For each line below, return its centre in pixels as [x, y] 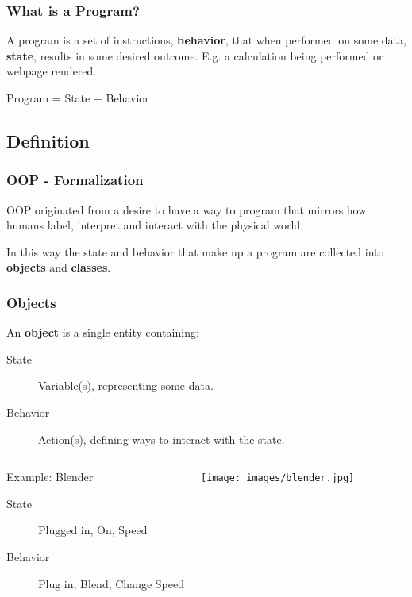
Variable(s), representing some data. [126, 385]
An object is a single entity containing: [103, 332]
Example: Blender [50, 477]
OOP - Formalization [75, 180]
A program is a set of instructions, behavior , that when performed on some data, [206, 40]
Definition [48, 140]
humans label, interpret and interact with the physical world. [155, 225]
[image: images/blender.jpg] [277, 478]
